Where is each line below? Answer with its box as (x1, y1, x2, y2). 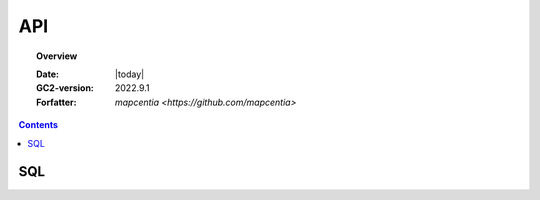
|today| (115, 68, 145, 80)
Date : (36, 68, 60, 80)
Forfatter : (36, 96, 77, 108)
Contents (18, 119, 59, 131)
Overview (36, 50, 78, 62)
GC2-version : (36, 82, 95, 94)
